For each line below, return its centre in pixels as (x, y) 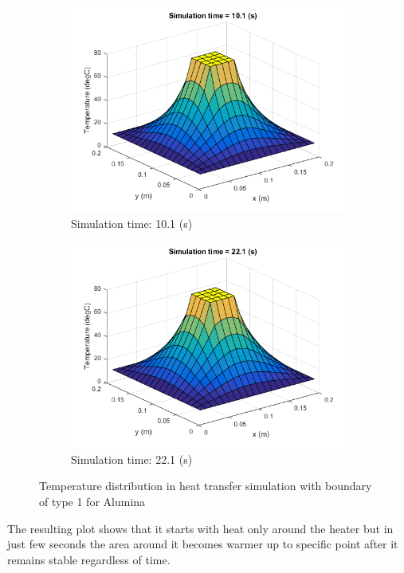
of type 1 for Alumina (92, 501)
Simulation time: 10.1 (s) (132, 223)
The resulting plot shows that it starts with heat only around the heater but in (200, 528)
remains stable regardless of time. (89, 559)
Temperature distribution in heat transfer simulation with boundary (206, 486)
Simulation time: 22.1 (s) (132, 459)
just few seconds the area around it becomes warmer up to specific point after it (203, 544)
